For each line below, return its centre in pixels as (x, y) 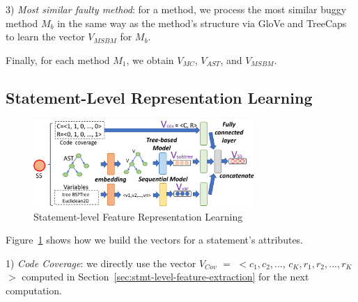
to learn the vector (45, 37)
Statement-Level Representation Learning (159, 97)
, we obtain (150, 59)
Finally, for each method (58, 59)
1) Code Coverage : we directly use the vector (101, 263)
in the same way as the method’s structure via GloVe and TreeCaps (202, 23)
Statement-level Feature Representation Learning (138, 216)
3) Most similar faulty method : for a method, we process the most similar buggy (176, 9)
